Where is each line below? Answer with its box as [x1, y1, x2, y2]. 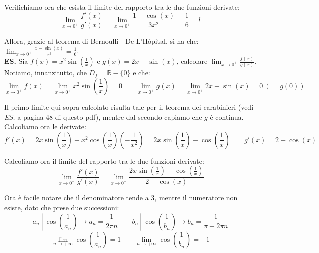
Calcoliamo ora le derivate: [4, 121, 86, 132]
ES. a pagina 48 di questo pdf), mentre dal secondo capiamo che [4, 111, 202, 122]
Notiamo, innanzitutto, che [4, 67, 87, 78]
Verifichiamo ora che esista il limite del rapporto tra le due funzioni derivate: [4, 2, 240, 12]
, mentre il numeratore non [154, 192, 238, 203]
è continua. [210, 111, 244, 122]
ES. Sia [4, 56, 28, 66]
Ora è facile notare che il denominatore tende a [4, 192, 149, 203]
